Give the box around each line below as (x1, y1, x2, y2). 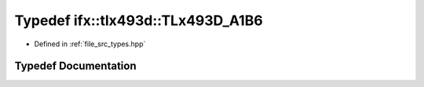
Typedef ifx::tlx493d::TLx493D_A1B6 (14, 12, 263, 29)
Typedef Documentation (14, 60, 137, 73)
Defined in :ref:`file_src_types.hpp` (34, 39, 146, 49)
